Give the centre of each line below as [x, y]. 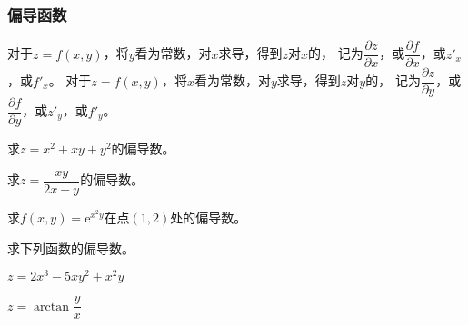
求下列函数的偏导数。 [71, 247]
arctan [51, 306]
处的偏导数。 [209, 217]
